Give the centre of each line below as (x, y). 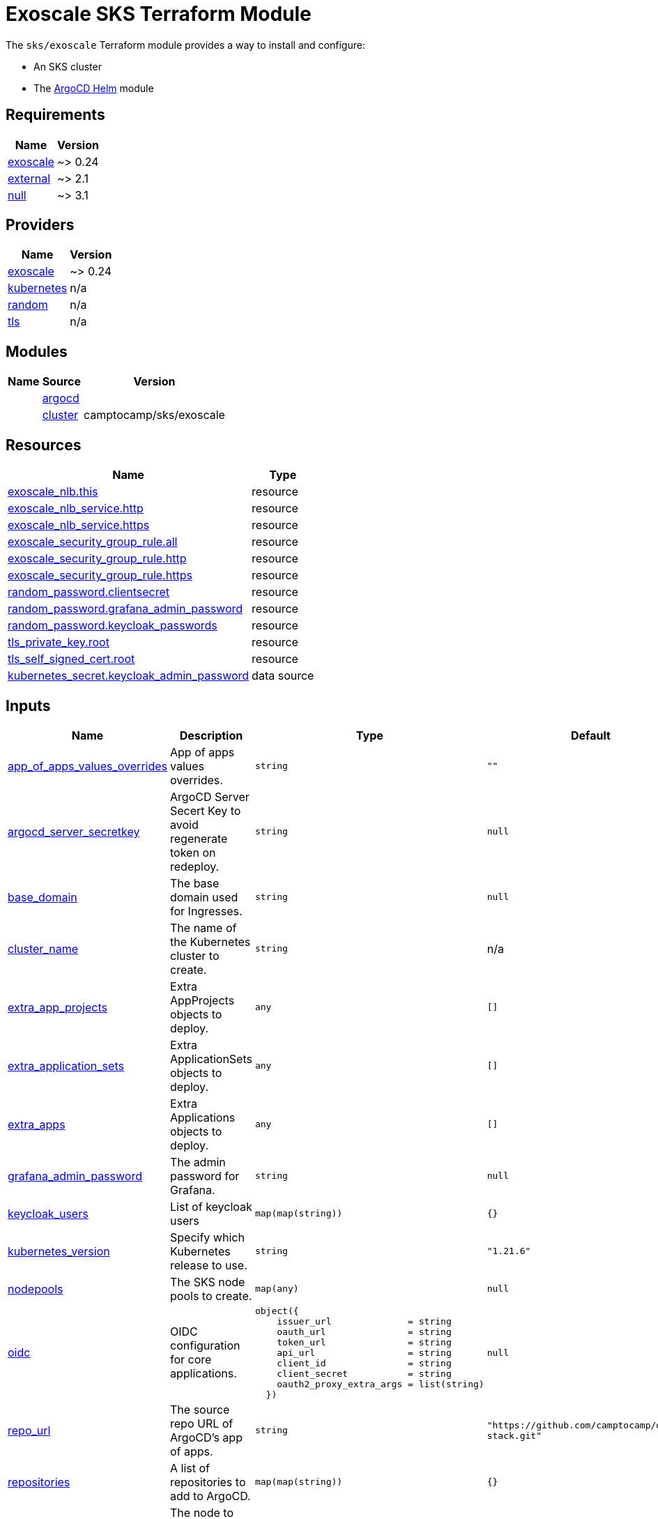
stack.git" (514, 1435)
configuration (205, 1346)
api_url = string (364, 1352)
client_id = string (364, 1363)
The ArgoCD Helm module (94, 88)
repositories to (208, 1482)
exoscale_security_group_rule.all (93, 542)
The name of (204, 928)
